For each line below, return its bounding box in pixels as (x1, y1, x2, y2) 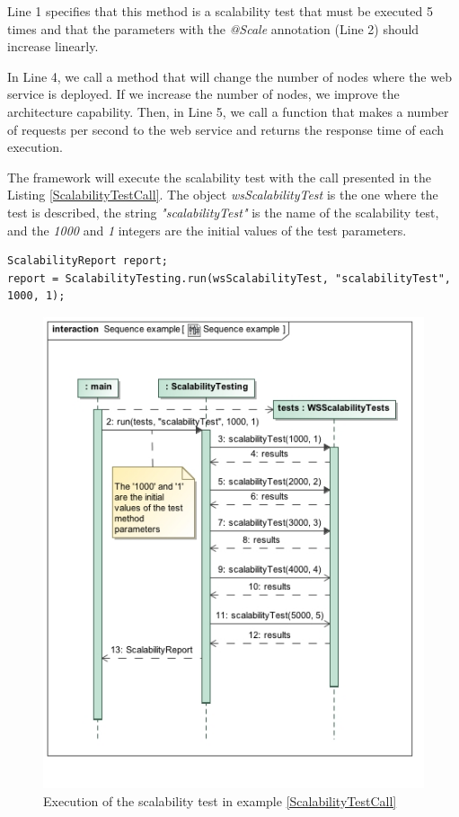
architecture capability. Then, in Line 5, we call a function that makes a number (7, 102, 449, 120)
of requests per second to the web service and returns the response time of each (7, 120, 445, 138)
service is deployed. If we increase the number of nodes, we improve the (7, 84, 400, 103)
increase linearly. (7, 37, 99, 56)
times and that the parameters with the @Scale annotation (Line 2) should (7, 19, 419, 38)
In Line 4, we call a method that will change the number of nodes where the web (7, 67, 452, 85)
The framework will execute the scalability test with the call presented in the (7, 167, 432, 186)
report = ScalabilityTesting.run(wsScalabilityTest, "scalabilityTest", (7, 271, 451, 285)
